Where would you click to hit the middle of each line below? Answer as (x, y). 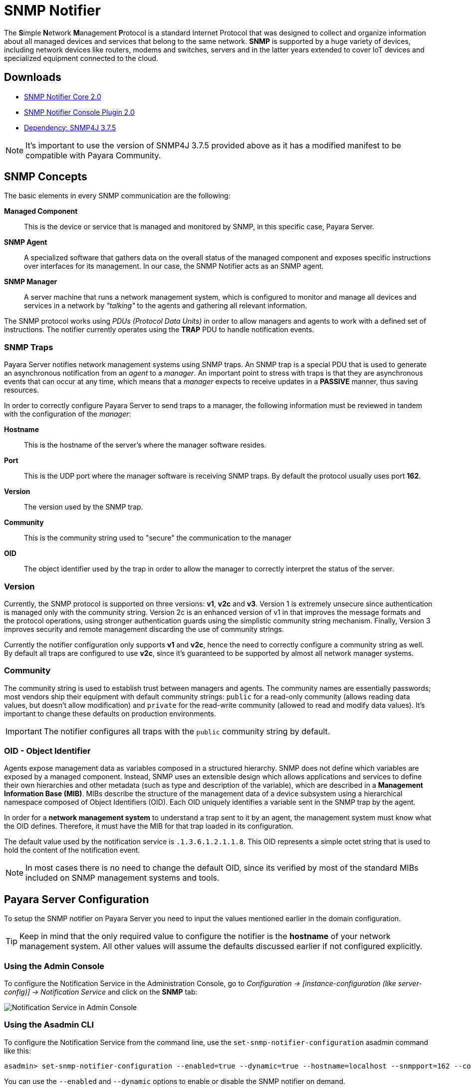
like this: (17, 1051)
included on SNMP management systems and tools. (122, 878)
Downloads (33, 77)
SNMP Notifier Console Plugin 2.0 (79, 112)
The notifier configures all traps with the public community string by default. (187, 731)
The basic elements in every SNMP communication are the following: (117, 196)
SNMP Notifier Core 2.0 (63, 96)
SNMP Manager (31, 282)
